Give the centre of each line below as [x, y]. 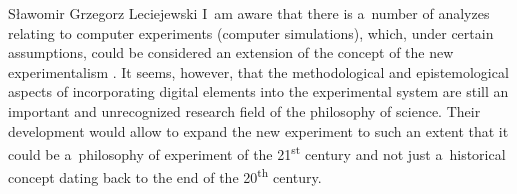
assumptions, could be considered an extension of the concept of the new [231, 52]
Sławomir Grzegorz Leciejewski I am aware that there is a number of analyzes [249, 13]
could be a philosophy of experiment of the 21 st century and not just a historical [257, 152]
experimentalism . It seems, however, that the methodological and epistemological [258, 71]
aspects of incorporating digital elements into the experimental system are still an [258, 91]
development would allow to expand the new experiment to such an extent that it [258, 130]
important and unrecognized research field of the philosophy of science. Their [244, 110]
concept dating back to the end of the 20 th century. [165, 176]
